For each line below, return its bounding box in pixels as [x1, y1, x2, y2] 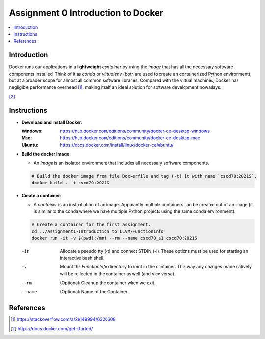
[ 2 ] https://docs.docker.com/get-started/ [10, 325, 93, 331]
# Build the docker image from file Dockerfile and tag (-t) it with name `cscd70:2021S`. [31, 173, 257, 179]
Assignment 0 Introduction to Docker [9, 7, 164, 18]
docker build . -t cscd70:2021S [31, 180, 110, 186]
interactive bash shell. [60, 255, 105, 261]
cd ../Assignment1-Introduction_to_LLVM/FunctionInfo [31, 229, 164, 234]
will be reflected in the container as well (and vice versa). [60, 270, 176, 277]
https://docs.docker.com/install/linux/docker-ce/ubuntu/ [60, 142, 174, 148]
